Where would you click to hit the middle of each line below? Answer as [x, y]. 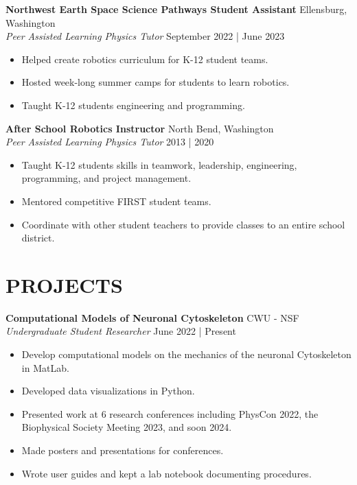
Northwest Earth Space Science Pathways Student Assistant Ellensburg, [176, 9]
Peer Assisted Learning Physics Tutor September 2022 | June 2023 [145, 36]
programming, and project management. [106, 178]
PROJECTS [64, 284]
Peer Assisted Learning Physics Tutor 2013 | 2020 [110, 142]
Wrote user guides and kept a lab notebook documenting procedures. [166, 473]
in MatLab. [45, 367]
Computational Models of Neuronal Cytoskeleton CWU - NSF [152, 317]
